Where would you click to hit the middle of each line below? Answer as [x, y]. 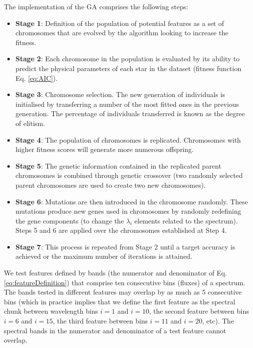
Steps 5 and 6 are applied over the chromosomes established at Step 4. [121, 230]
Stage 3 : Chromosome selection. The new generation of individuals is [120, 94]
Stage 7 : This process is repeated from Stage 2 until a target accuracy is [125, 246]
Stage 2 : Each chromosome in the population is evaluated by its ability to [127, 59]
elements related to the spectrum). [186, 220]
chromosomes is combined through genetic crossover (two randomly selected [129, 175]
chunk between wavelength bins [51, 311]
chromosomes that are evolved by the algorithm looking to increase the [122, 33]
